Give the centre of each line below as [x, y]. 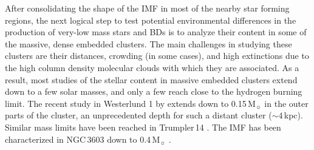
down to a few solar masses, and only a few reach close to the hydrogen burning [154, 91]
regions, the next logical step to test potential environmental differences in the [151, 20]
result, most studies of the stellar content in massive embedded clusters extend [151, 79]
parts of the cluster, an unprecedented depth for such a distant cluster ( [138, 115]
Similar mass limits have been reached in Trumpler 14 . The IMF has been [143, 127]
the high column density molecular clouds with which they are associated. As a [152, 67]
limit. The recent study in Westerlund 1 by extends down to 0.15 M [130, 103]
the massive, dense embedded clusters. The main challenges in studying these [148, 43]
